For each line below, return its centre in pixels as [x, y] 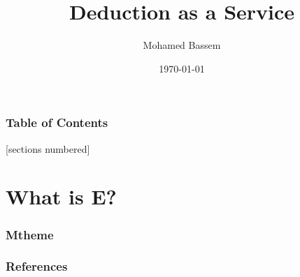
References [37, 266]
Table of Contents [57, 122]
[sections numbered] [48, 148]
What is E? [61, 196]
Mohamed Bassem [182, 45]
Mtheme [30, 234]
